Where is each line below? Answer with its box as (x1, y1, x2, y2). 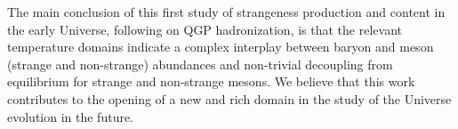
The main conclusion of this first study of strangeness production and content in (7, 3, 446, 20)
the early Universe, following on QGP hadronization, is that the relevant (7, 20, 402, 38)
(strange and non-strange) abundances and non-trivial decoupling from (7, 54, 393, 73)
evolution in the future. (7, 107, 134, 125)
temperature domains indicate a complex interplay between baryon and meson (7, 37, 434, 56)
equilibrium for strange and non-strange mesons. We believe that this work (7, 72, 415, 91)
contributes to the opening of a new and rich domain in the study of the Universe (7, 89, 452, 108)
